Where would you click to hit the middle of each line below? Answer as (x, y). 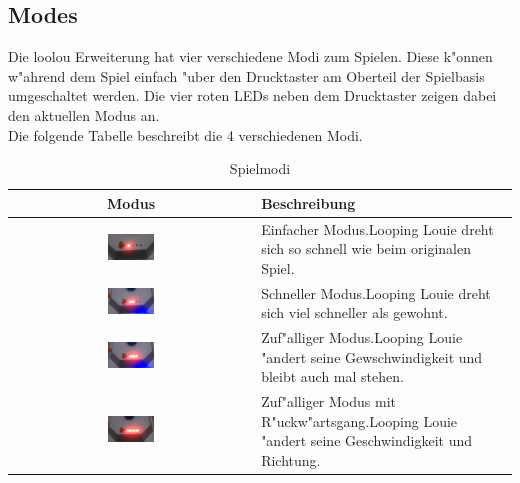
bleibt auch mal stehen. (332, 376)
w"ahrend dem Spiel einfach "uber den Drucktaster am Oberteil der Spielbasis (246, 75)
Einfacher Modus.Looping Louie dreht (377, 228)
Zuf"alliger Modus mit (329, 401)
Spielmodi (260, 168)
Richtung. (291, 459)
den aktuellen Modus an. (84, 114)
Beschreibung (308, 202)
